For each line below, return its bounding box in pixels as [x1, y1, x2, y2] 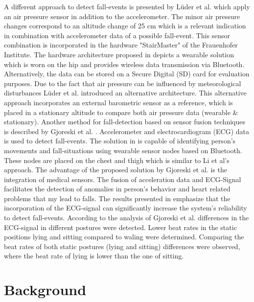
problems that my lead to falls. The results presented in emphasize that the [4, 193, 231, 203]
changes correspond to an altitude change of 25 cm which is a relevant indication [4, 21, 246, 31]
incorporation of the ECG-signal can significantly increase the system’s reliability [4, 203, 247, 213]
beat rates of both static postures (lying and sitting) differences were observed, [4, 241, 240, 251]
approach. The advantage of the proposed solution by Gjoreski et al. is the [4, 164, 227, 175]
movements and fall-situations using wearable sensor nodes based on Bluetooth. [4, 145, 242, 155]
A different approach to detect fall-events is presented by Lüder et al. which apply [4, 1, 250, 11]
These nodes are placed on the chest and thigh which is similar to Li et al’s [4, 155, 230, 165]
